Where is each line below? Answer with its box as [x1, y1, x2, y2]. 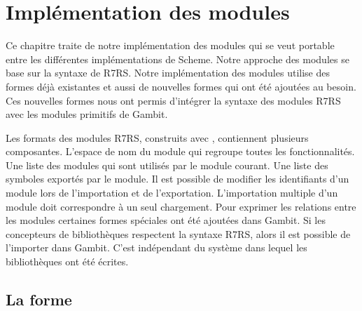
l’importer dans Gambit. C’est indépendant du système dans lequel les [6, 240, 307, 255]
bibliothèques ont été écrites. [6, 254, 129, 269]
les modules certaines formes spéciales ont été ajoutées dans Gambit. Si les [6, 213, 326, 227]
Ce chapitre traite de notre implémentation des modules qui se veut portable [6, 38, 335, 53]
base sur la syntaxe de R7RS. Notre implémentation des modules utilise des [6, 65, 330, 80]
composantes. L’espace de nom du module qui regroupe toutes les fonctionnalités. [6, 144, 355, 159]
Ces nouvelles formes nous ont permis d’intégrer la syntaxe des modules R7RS [6, 93, 341, 107]
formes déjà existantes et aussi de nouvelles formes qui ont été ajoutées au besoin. [6, 79, 356, 93]
